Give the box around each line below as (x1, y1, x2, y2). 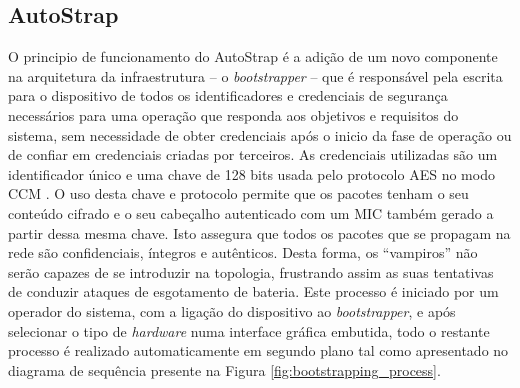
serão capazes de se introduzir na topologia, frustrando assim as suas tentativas (8, 261, 494, 282)
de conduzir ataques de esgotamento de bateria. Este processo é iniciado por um (8, 281, 499, 302)
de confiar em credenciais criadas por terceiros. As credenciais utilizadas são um (8, 144, 498, 165)
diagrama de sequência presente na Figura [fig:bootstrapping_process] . (8, 359, 441, 380)
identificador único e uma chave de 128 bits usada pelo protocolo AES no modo (8, 163, 495, 184)
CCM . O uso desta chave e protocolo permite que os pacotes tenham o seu (8, 183, 469, 204)
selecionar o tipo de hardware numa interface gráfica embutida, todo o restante (8, 320, 490, 341)
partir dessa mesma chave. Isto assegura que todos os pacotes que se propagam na (8, 222, 511, 243)
